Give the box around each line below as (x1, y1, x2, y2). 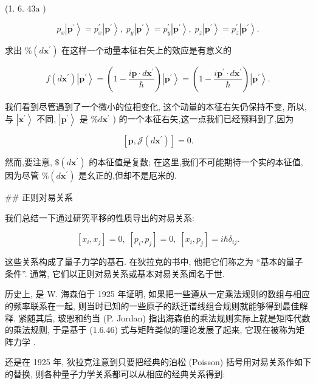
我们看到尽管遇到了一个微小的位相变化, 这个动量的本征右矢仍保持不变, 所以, (5, 100, 307, 113)
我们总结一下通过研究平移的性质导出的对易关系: (5, 211, 194, 224)
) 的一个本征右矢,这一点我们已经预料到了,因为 (112, 112, 294, 125)
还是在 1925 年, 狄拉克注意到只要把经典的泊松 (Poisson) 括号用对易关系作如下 (5, 355, 311, 368)
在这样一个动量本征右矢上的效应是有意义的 (61, 44, 232, 57)
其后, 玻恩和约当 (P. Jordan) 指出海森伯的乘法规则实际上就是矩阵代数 (35, 311, 311, 324)
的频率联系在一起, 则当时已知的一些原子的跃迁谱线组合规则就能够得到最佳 (5, 299, 300, 312)
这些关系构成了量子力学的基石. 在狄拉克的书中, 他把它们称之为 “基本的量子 (5, 255, 303, 268)
